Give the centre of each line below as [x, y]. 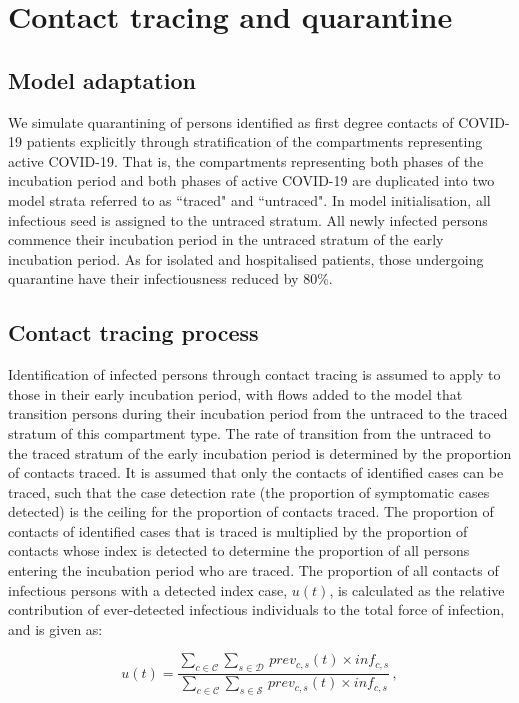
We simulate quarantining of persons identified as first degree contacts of [231, 121]
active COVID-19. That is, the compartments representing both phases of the [246, 160]
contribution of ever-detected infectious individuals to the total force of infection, [256, 609]
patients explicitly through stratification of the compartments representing [254, 141]
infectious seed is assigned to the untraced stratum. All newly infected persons [248, 219]
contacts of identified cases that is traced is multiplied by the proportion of [238, 530]
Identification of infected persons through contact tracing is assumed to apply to [254, 374]
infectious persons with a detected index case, [148, 589]
